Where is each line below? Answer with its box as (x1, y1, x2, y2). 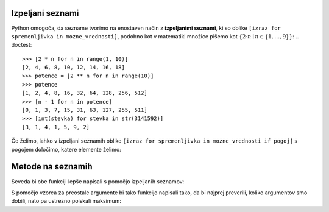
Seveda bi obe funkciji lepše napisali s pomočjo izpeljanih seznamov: (11, 177, 185, 185)
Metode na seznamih (11, 161, 93, 172)
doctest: (11, 41, 32, 49)
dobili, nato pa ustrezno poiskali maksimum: (11, 197, 122, 205)
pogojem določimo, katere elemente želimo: (11, 146, 121, 153)
